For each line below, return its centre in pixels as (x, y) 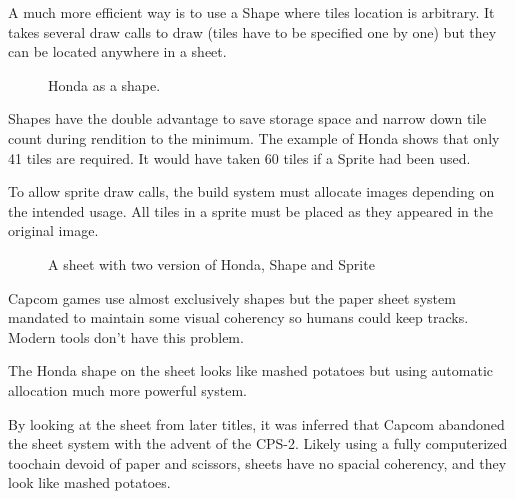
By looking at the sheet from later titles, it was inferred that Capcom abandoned (256, 423)
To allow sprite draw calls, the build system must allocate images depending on (251, 191)
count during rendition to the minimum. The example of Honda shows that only (254, 137)
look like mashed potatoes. (89, 482)
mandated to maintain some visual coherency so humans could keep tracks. (238, 317)
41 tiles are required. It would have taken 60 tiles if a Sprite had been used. (239, 157)
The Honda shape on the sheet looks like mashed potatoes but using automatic (251, 370)
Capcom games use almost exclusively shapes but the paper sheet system (232, 297)
